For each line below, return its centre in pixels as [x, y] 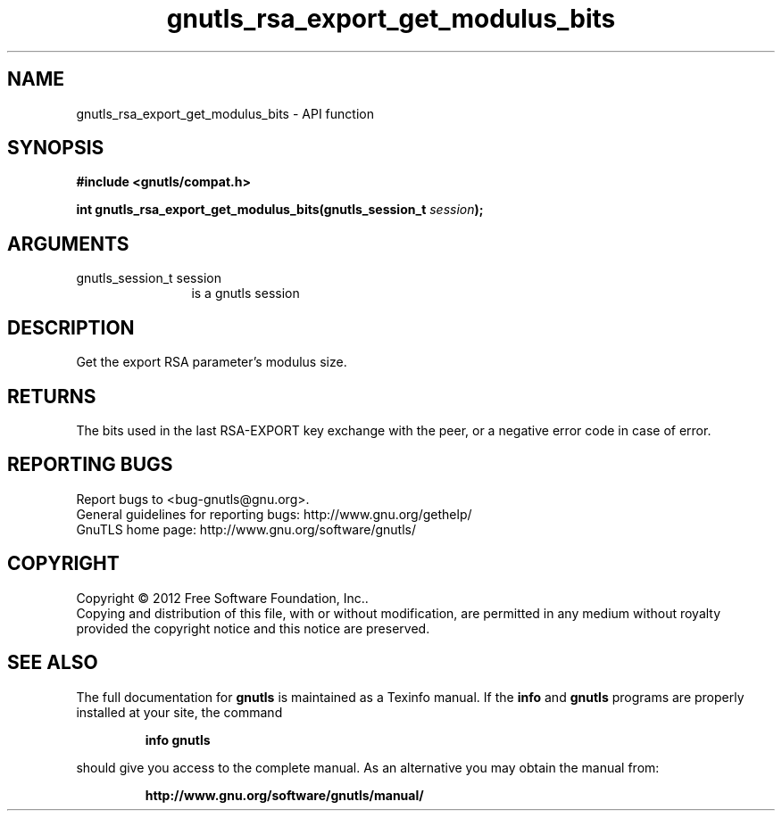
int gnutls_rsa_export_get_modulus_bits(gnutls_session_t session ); [280, 210]
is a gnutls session [245, 293]
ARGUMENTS [68, 244]
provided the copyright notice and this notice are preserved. [253, 628]
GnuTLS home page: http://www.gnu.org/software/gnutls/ [246, 529]
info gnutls [178, 740]
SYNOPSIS [56, 148]
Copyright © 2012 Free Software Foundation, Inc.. [222, 598]
